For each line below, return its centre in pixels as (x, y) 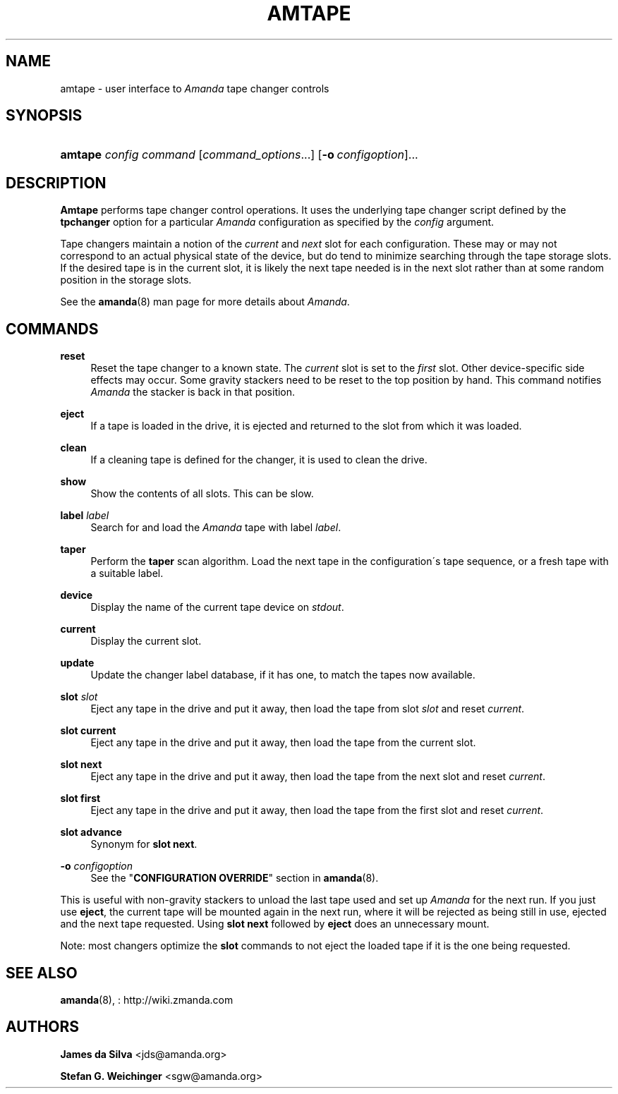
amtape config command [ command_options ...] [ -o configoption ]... (239, 155)
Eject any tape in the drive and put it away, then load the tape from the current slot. (283, 743)
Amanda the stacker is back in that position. (193, 392)
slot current (88, 731)
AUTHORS (43, 1027)
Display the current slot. (146, 641)
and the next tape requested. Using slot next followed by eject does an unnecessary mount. (275, 924)
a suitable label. (127, 573)
